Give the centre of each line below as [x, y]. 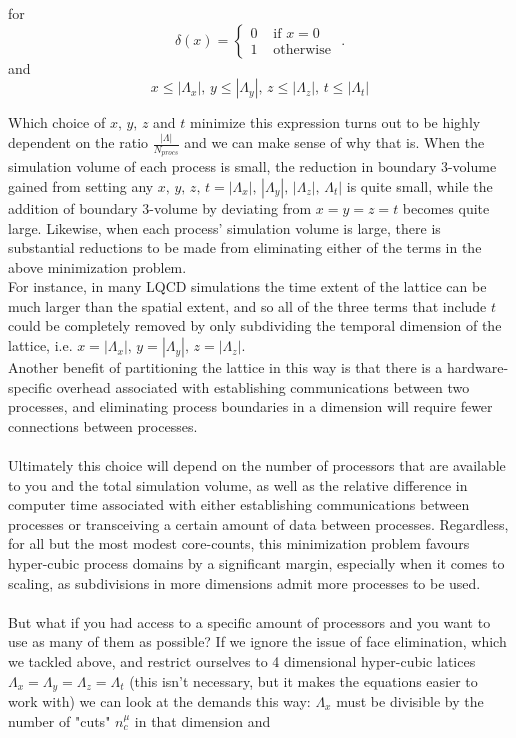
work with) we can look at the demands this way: [159, 701]
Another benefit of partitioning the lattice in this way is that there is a [225, 367]
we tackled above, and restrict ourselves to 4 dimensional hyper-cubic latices [242, 660]
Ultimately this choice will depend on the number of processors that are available [257, 465]
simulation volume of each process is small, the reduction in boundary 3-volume [252, 166]
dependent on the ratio [78, 142]
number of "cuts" [59, 720]
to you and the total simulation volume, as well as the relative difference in [238, 484]
